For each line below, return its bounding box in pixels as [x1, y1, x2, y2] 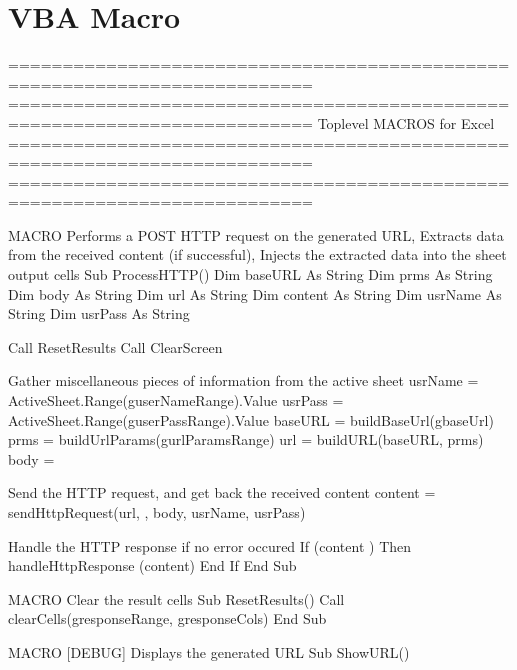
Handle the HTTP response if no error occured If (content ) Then [8, 535, 412, 556]
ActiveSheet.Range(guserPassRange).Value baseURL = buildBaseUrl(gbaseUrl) [8, 409, 494, 430]
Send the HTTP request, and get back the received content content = [8, 482, 436, 503]
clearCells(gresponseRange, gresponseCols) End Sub [8, 608, 327, 629]
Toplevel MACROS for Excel [317, 112, 495, 133]
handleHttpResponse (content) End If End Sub [8, 555, 297, 576]
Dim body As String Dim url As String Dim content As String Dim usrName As [8, 283, 502, 304]
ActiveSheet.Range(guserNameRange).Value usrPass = [8, 390, 344, 411]
